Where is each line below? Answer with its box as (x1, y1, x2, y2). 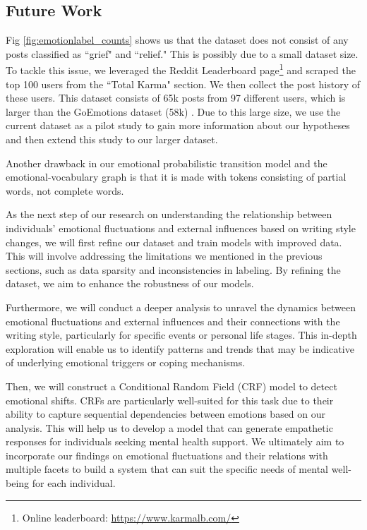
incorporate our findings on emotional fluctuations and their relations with (6, 447, 328, 462)
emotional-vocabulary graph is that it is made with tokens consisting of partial (6, 169, 347, 184)
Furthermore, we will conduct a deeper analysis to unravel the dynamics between (6, 299, 356, 314)
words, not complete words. (6, 183, 124, 198)
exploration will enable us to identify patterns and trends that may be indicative (6, 341, 354, 356)
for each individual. (32, 476, 116, 490)
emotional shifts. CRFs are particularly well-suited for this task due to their (6, 392, 334, 407)
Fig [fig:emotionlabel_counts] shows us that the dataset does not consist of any (6, 32, 349, 47)
